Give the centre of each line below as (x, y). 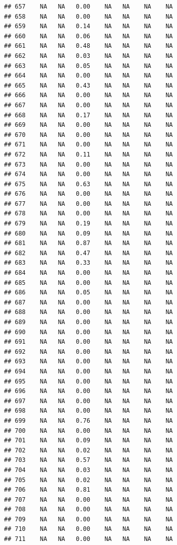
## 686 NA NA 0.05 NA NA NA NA (88, 293)
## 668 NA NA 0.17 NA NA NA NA (88, 115)
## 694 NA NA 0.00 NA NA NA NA (88, 371)
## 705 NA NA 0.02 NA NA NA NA (88, 480)
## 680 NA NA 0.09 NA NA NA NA (88, 233)
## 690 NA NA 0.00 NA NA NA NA (88, 332)
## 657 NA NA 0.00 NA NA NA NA (88, 7)
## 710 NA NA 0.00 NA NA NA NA (88, 529)
